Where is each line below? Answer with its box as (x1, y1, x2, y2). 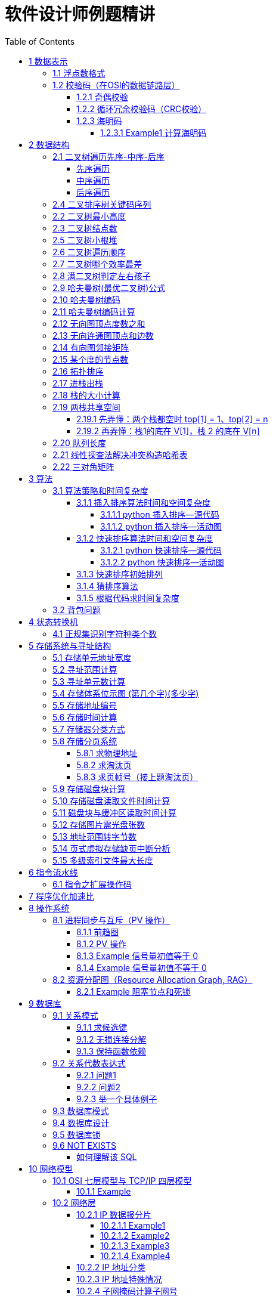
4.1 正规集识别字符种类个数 (52, 628, 157, 639)
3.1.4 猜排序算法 (76, 580, 138, 591)
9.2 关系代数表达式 (52, 1057, 126, 1068)
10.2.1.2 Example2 (100, 1230, 170, 1241)
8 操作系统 (29, 902, 70, 913)
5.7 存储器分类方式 (52, 723, 125, 734)
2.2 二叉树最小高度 (52, 211, 126, 221)
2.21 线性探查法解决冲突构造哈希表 (52, 449, 188, 460)
